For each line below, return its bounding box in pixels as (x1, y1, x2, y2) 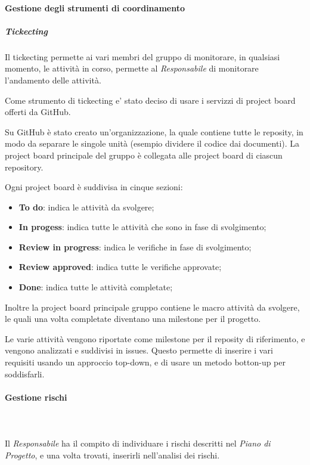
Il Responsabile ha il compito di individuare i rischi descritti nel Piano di (5, 437, 271, 449)
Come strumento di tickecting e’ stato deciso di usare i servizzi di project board (5, 94, 296, 106)
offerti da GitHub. (5, 106, 71, 118)
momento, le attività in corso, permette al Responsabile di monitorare (5, 62, 259, 75)
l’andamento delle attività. (5, 73, 101, 86)
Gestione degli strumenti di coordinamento (5, 1, 185, 14)
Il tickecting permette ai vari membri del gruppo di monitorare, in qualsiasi (5, 50, 280, 63)
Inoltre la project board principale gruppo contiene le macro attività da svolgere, (5, 300, 300, 313)
